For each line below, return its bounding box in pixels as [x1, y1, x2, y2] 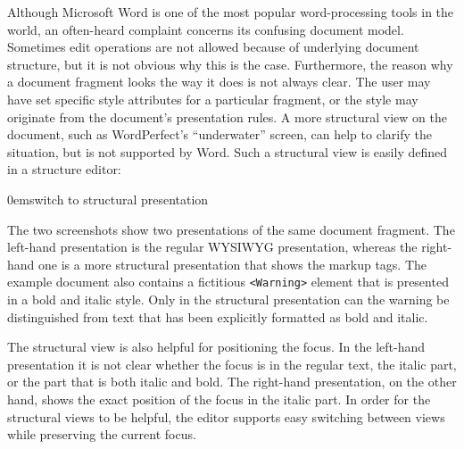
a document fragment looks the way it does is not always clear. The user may [7, 72, 431, 91]
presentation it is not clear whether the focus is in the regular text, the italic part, [7, 354, 457, 373]
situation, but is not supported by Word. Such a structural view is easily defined [7, 142, 448, 161]
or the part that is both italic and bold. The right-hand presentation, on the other [7, 372, 457, 391]
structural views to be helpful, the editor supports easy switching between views [7, 407, 445, 426]
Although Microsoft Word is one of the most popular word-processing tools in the [7, 3, 454, 21]
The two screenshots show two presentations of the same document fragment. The [7, 220, 455, 238]
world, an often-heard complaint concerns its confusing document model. [7, 20, 404, 38]
